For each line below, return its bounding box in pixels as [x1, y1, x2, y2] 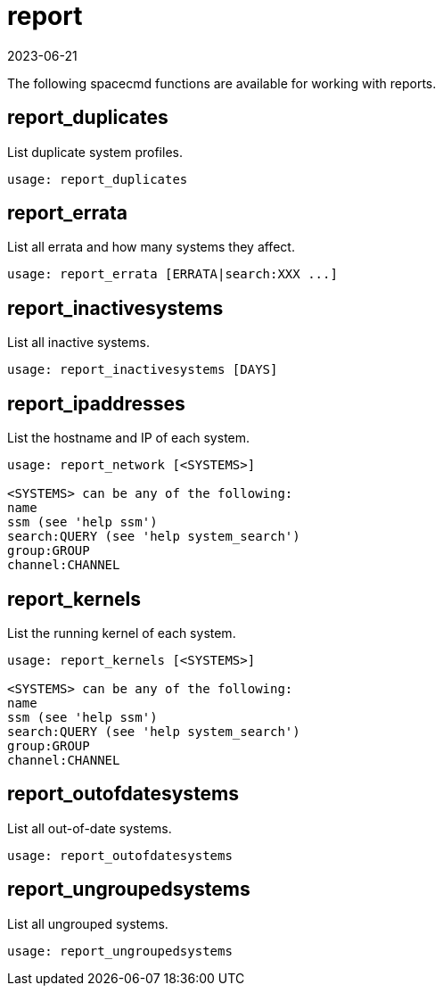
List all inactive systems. [7, 335, 150, 351]
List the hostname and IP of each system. [7, 430, 250, 446]
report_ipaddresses [7, 392, 185, 415]
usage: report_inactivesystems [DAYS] [7, 362, 278, 377]
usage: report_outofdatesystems [7, 848, 233, 863]
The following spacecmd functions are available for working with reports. [7, 75, 437, 91]
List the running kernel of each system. [7, 625, 236, 641]
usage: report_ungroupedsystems [7, 943, 233, 958]
